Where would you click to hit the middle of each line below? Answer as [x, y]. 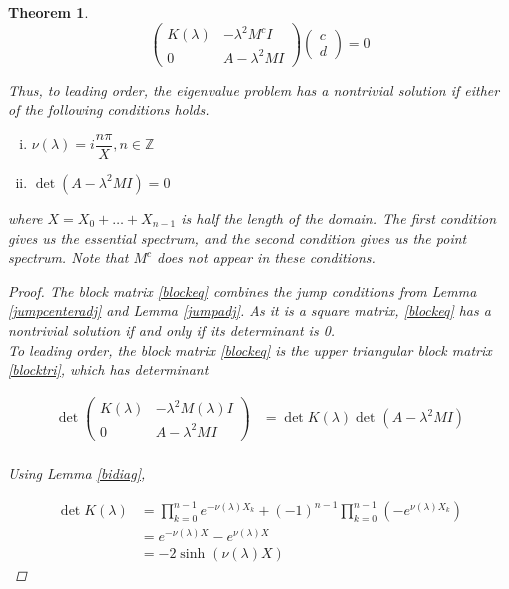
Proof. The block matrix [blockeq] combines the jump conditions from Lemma [242, 290]
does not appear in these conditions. [266, 257]
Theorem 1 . [48, 12]
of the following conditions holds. [109, 109]
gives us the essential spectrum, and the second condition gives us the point [237, 237]
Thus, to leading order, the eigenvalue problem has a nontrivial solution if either [254, 89]
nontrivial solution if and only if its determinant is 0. [172, 329]
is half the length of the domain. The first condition [338, 217]
